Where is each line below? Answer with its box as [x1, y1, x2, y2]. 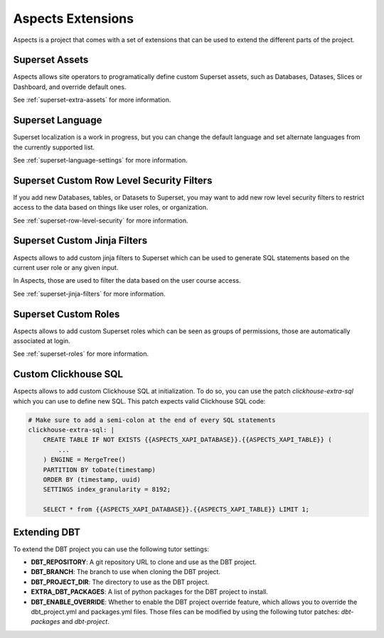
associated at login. [13, 336, 70, 345]
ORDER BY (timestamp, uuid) [43, 476, 142, 483]
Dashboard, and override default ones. [13, 82, 127, 91]
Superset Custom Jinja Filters [13, 234, 148, 247]
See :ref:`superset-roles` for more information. [13, 350, 149, 358]
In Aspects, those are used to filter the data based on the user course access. [13, 276, 241, 285]
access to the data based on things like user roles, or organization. [13, 203, 209, 212]
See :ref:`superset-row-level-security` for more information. [13, 216, 188, 225]
